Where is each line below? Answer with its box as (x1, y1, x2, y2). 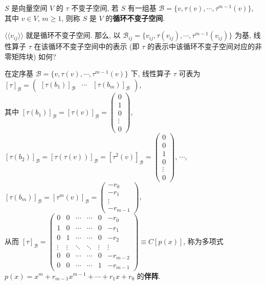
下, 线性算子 (130, 68, 171, 79)
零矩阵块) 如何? (5, 51, 56, 61)
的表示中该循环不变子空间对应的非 (147, 41, 262, 52)
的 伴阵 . (137, 270, 161, 281)
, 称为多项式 (183, 235, 224, 246)
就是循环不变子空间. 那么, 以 (26, 30, 121, 40)
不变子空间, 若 (71, 3, 119, 13)
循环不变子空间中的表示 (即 (48, 41, 140, 52)
